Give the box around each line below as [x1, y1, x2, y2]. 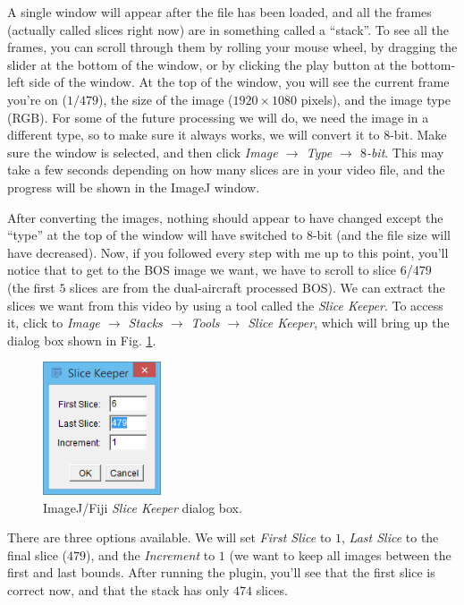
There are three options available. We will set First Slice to [7, 528, 332, 547]
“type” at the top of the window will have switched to [7, 226, 303, 244]
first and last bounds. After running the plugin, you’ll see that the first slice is [7, 563, 435, 582]
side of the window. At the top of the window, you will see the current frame [29, 72, 450, 91]
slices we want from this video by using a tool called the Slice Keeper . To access [7, 295, 443, 314]
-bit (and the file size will [312, 226, 451, 244]
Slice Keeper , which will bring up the [248, 313, 450, 332]
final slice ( [7, 545, 67, 564]
